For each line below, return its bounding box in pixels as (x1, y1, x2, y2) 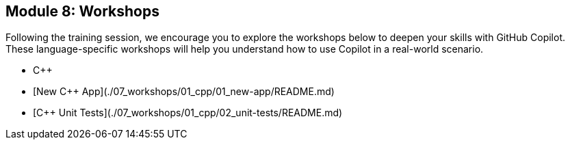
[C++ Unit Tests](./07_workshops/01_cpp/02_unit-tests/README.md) (33, 107, 343, 119)
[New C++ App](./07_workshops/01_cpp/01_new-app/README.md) (33, 85, 335, 98)
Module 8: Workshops (5, 3, 159, 20)
